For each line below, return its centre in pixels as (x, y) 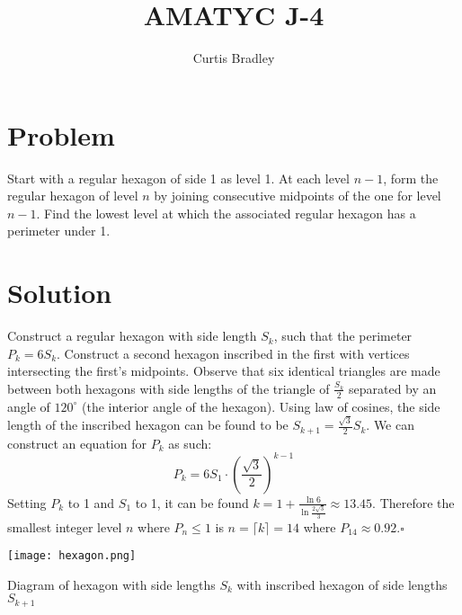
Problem (61, 134)
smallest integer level (65, 526)
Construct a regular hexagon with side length (132, 336)
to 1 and (91, 502)
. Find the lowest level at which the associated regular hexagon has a (226, 213)
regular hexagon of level (73, 196)
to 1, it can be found (192, 502)
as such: (190, 443)
